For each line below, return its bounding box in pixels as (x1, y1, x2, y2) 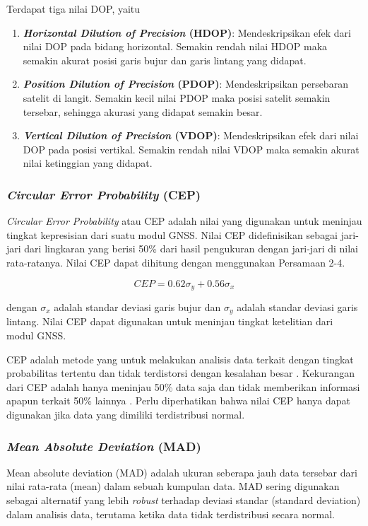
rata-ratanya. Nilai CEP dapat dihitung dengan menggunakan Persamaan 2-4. (6, 255, 345, 269)
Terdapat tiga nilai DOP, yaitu (6, 1, 141, 16)
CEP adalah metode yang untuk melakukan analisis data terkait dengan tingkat (6, 351, 354, 366)
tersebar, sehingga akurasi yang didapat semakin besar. (23, 104, 263, 119)
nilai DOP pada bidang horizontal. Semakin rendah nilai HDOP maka (23, 39, 328, 54)
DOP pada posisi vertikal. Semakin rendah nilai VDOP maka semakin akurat (23, 141, 360, 156)
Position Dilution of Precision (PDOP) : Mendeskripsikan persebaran (23, 76, 348, 91)
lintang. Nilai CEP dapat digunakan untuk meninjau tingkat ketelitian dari (6, 314, 333, 329)
